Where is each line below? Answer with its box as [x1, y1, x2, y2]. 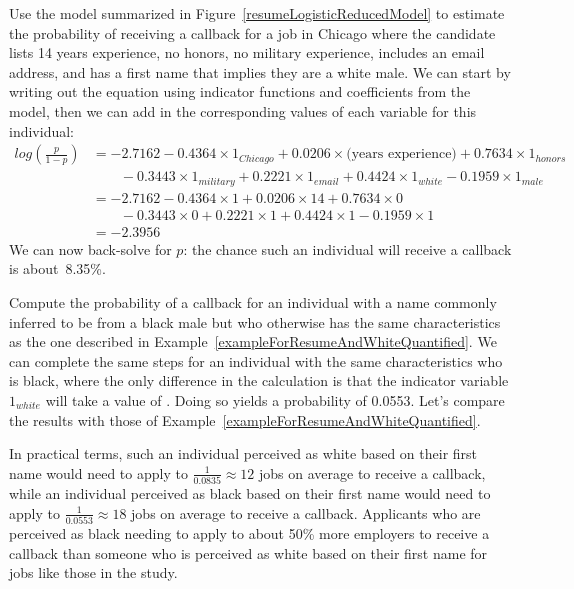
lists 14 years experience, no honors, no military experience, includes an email [9, 42, 485, 63]
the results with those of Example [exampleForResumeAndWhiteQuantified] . [9, 409, 481, 430]
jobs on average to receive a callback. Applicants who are [131, 502, 481, 523]
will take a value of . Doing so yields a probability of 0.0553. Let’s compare [45, 389, 505, 410]
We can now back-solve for [9, 238, 172, 259]
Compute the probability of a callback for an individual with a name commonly [9, 291, 497, 312]
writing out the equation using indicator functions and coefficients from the [9, 81, 471, 102]
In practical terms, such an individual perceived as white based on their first [9, 443, 478, 464]
